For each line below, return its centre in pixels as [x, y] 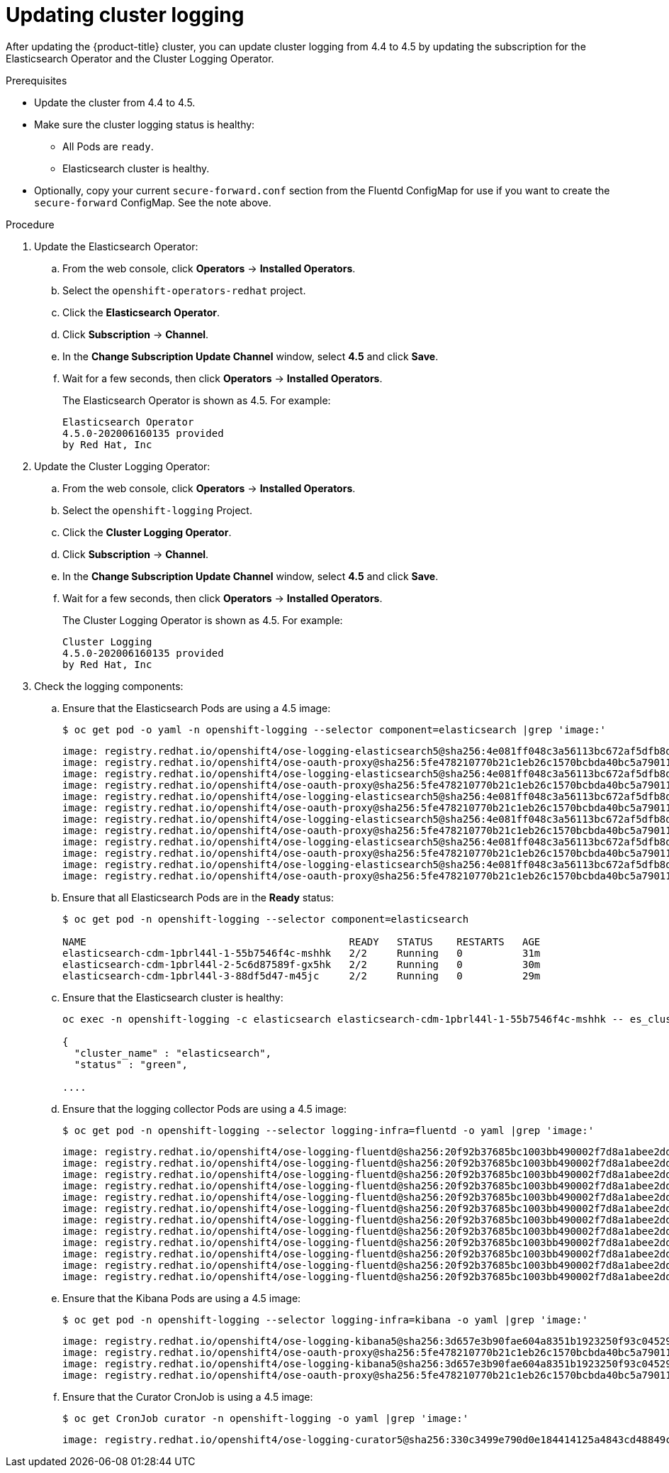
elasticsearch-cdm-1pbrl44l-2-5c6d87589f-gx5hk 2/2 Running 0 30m [302, 964]
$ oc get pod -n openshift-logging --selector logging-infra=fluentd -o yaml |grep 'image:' [328, 1130]
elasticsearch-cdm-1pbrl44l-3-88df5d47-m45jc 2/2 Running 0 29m [302, 975]
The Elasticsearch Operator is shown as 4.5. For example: [197, 400]
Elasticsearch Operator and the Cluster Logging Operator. [140, 58]
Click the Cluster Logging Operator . [147, 532]
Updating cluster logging [125, 15]
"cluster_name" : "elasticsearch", [173, 1053]
